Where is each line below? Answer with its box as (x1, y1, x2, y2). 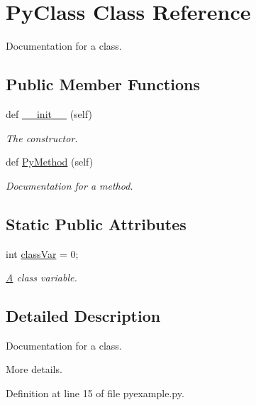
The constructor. (6, 130, 78, 145)
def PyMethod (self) (6, 154, 94, 169)
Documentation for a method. (6, 178, 133, 193)
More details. (6, 362, 62, 377)
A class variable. (6, 270, 77, 285)
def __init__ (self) (6, 106, 92, 121)
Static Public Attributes (6, 212, 187, 234)
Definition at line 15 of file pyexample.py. (6, 386, 184, 401)
